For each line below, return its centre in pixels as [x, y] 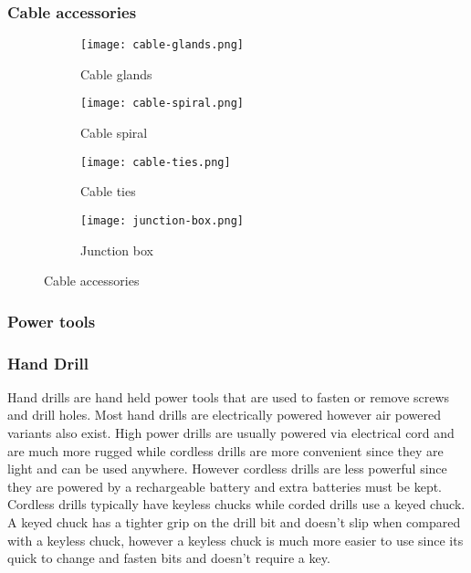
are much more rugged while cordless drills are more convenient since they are [225, 450]
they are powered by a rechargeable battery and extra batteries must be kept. [225, 486]
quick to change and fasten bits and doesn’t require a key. [169, 558]
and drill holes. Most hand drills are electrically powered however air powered [224, 415]
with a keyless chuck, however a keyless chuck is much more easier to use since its [235, 540]
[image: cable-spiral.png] [162, 104]
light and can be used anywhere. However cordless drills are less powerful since [227, 469]
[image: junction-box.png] [162, 220]
